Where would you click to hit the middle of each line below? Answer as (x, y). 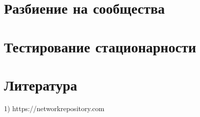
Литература (41, 84)
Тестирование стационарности (100, 46)
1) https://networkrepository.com (54, 108)
